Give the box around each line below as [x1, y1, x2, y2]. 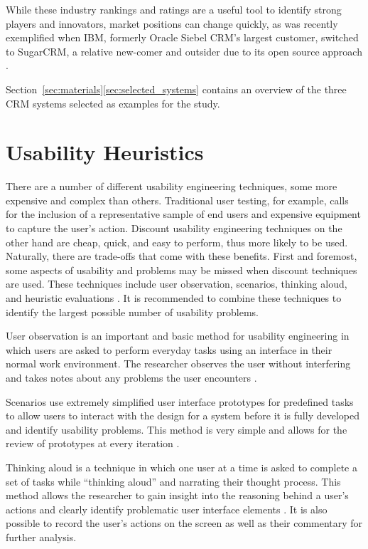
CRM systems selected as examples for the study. [6, 95, 220, 110]
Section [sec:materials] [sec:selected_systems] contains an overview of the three [6, 81, 347, 96]
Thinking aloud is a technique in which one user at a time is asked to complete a [6, 459, 357, 474]
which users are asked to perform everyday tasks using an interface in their [6, 342, 332, 357]
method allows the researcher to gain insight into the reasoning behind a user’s [6, 488, 349, 503]
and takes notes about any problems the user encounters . [6, 370, 257, 385]
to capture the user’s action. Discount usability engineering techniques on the [6, 221, 342, 236]
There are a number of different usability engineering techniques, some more [6, 179, 337, 194]
